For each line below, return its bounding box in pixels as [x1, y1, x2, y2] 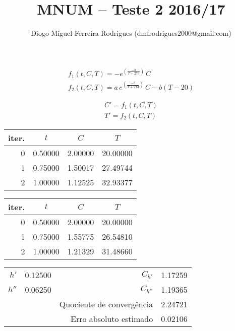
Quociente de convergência [59, 298, 153, 310]
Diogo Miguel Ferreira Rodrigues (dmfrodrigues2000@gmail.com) [31, 28, 231, 38]
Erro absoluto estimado [71, 312, 153, 324]
